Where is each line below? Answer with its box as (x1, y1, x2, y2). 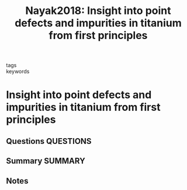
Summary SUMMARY (6, 156, 86, 166)
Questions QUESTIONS (6, 136, 92, 146)
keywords (6, 68, 30, 75)
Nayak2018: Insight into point (25, 4, 171, 17)
